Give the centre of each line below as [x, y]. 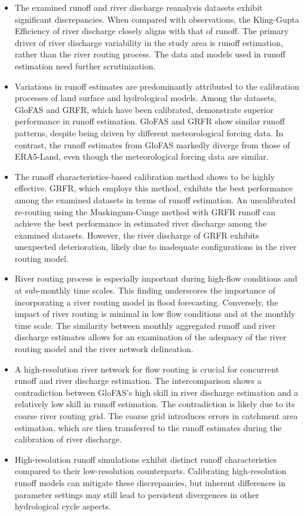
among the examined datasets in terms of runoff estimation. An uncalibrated [155, 199]
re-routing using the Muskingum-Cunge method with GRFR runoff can [145, 211]
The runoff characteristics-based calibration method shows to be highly [145, 176]
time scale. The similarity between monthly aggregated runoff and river [145, 325]
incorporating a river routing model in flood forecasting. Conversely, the [146, 302]
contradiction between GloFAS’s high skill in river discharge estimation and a [156, 392]
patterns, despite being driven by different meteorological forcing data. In [149, 132]
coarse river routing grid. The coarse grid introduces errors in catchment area [156, 416]
